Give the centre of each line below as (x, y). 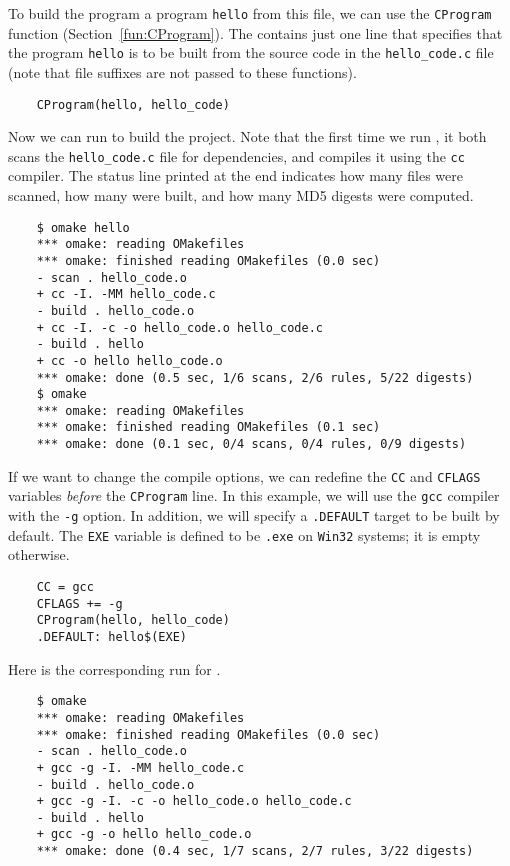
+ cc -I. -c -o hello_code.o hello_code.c (179, 327)
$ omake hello (83, 227)
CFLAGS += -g (79, 603)
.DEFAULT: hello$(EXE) (111, 636)
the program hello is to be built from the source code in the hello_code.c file (251, 52)
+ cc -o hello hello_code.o (129, 360)
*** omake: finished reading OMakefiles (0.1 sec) (208, 427)
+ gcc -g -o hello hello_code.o (144, 834)
